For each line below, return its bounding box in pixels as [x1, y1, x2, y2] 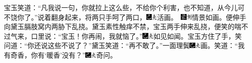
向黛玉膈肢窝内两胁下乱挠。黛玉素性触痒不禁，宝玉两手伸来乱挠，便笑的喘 [4, 21, 241, 31]
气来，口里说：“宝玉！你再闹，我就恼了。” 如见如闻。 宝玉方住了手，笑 [10, 31, 242, 41]
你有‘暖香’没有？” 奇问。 [31, 49, 117, 60]
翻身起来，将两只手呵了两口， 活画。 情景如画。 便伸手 [51, 12, 246, 22]
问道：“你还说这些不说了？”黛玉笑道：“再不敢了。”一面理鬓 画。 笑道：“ [4, 40, 238, 50]
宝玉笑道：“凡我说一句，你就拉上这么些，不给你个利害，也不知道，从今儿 [4, 2, 238, 12]
